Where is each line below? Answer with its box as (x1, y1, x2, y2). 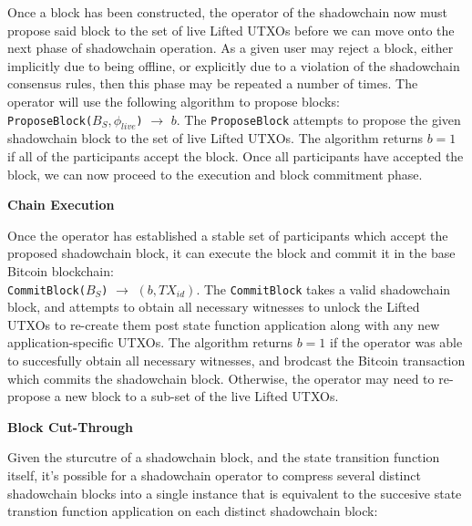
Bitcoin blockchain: (7, 261, 114, 280)
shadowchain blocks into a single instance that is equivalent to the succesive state (7, 483, 462, 502)
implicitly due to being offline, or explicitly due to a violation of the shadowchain (7, 56, 460, 75)
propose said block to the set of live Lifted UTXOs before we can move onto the (7, 20, 455, 39)
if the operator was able (330, 333, 463, 352)
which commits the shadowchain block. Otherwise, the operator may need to (7, 368, 435, 387)
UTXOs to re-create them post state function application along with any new (7, 315, 440, 334)
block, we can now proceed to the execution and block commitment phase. (7, 164, 423, 183)
